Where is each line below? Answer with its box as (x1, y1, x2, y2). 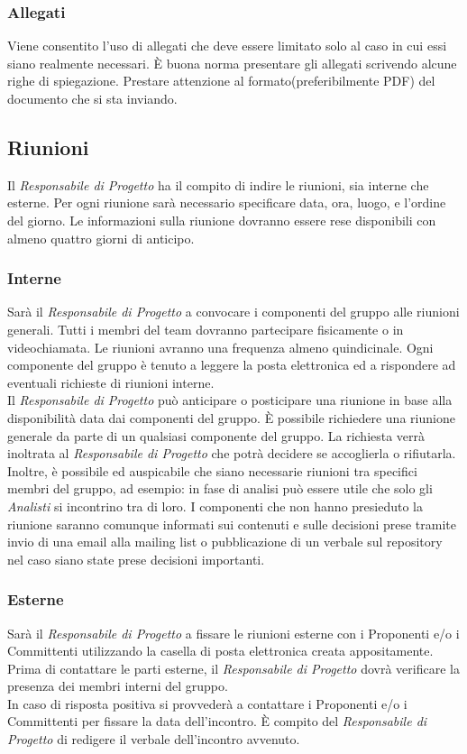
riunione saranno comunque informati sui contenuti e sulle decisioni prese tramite (7, 514, 456, 533)
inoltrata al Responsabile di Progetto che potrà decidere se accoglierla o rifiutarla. (7, 444, 456, 463)
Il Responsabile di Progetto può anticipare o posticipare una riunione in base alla (7, 391, 453, 409)
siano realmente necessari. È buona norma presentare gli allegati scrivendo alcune (7, 53, 457, 72)
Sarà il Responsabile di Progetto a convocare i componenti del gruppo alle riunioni (7, 302, 460, 321)
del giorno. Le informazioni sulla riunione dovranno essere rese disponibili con (7, 210, 436, 229)
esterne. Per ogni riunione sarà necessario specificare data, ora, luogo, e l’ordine (7, 193, 446, 212)
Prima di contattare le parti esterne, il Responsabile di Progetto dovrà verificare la (7, 658, 460, 677)
